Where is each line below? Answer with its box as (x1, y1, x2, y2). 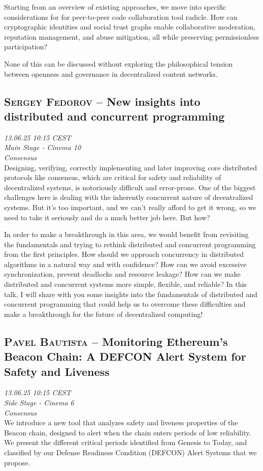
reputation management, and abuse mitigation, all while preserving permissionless (4, 31, 259, 42)
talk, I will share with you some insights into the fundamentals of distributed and (4, 288, 257, 299)
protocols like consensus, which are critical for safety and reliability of (4, 172, 221, 183)
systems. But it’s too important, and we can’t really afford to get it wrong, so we (4, 201, 256, 212)
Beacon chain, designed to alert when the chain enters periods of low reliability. (4, 427, 251, 437)
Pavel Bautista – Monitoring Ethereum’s (4, 333, 228, 349)
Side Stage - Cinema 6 (4, 397, 74, 408)
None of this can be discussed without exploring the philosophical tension (4, 58, 233, 69)
